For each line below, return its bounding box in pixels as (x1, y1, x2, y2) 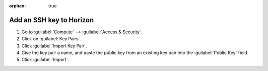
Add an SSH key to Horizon (9, 15, 94, 24)
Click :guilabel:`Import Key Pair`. (21, 43, 87, 49)
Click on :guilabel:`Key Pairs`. (21, 36, 81, 42)
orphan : (9, 3, 26, 8)
